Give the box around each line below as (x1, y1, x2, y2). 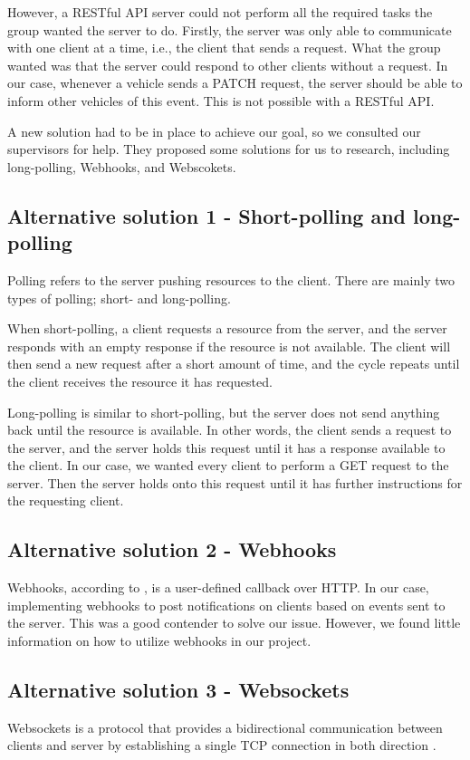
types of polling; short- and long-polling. (7, 288, 231, 307)
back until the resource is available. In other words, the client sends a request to (7, 420, 452, 439)
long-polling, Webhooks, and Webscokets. (7, 157, 236, 176)
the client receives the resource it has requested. (7, 371, 273, 390)
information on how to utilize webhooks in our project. (7, 631, 312, 650)
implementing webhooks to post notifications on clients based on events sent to (7, 595, 446, 614)
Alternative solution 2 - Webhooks (7, 535, 337, 563)
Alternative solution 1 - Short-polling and (7, 201, 407, 229)
